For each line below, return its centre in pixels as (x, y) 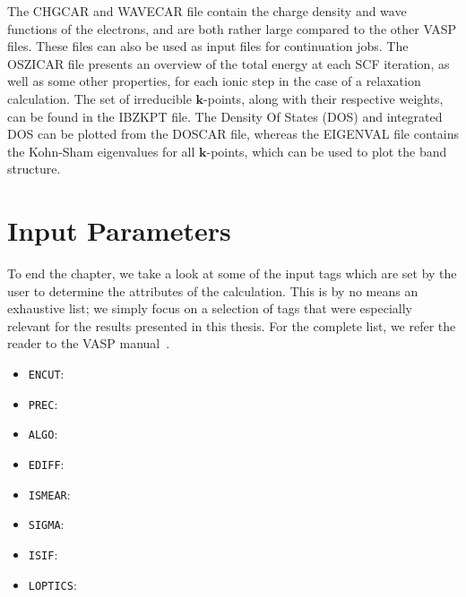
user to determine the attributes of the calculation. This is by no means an (213, 290)
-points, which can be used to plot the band (327, 151)
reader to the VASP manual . (89, 343)
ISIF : (43, 554)
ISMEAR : (49, 494)
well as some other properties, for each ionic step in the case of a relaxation (214, 81)
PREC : (43, 403)
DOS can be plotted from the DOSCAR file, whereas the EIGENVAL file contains (233, 134)
